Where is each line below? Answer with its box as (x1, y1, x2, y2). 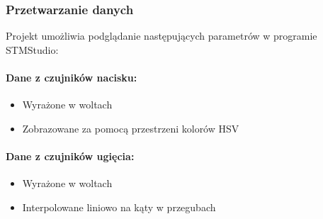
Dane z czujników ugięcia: (6, 148, 135, 163)
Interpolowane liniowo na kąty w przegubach (22, 199, 216, 214)
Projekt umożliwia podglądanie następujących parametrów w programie (6, 28, 317, 43)
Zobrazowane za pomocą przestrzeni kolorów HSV (22, 120, 239, 135)
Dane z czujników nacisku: (6, 70, 137, 84)
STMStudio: (6, 42, 59, 57)
